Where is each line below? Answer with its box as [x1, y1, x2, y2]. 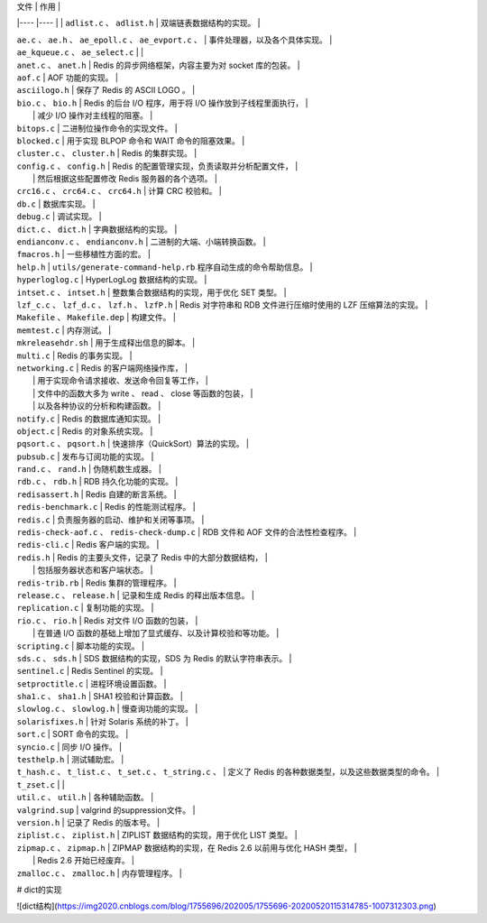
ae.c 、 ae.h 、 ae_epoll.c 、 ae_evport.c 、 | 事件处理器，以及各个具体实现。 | [16, 34, 333, 45]
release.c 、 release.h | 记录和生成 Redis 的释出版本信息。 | [16, 589, 254, 600]
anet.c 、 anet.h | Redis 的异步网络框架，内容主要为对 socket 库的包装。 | [16, 60, 301, 70]
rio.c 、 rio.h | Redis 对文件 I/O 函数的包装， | [16, 614, 198, 626]
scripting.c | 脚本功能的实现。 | [16, 641, 144, 651]
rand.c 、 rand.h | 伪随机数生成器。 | [16, 464, 162, 475]
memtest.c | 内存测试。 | [16, 325, 112, 336]
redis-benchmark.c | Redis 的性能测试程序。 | [16, 502, 196, 512]
